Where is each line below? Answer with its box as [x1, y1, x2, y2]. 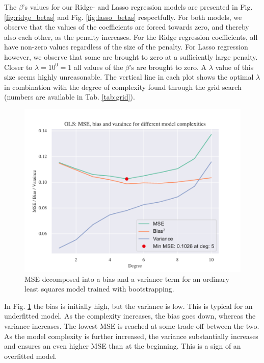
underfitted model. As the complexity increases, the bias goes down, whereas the [4, 310, 256, 321]
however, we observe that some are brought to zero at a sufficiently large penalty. [4, 51, 258, 62]
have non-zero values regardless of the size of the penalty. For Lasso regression [4, 41, 248, 52]
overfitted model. [4, 350, 57, 361]
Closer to [4, 61, 33, 72]
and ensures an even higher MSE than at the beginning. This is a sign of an [4, 341, 241, 351]
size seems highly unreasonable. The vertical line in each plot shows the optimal [4, 71, 254, 82]
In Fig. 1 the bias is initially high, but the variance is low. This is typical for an [4, 300, 253, 311]
